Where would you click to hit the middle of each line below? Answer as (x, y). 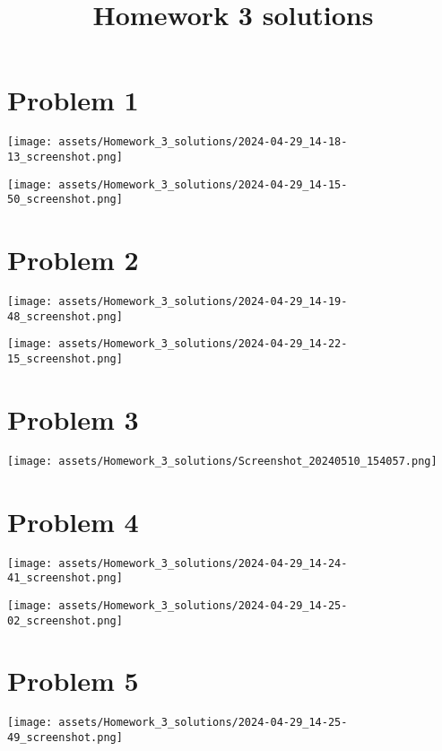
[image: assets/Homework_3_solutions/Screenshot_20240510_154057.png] (222, 461)
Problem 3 (73, 419)
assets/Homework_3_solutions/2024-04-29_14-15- (203, 184)
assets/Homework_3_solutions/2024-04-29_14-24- (203, 563)
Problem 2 (73, 260)
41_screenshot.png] (65, 578)
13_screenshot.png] (65, 157)
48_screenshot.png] (65, 316)
